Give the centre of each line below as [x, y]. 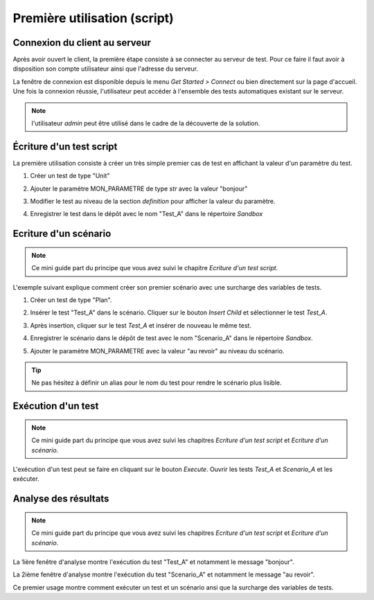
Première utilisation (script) [93, 18]
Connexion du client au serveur [82, 43]
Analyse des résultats [61, 499]
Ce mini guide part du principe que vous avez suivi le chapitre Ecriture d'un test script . [155, 268]
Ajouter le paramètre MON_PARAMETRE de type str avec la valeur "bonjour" [139, 188]
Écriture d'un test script [65, 147]
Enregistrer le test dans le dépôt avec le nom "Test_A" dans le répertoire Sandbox [146, 214]
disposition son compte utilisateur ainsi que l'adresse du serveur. [106, 69]
